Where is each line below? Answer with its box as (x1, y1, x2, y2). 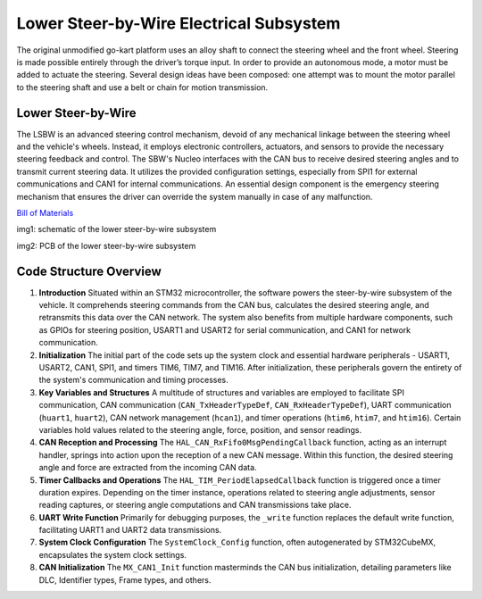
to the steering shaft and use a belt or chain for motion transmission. (16, 81, 269, 93)
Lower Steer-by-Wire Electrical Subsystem (16, 13, 341, 33)
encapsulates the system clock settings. (38, 549, 187, 560)
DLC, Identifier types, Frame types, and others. (38, 574, 212, 585)
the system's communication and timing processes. (38, 375, 229, 386)
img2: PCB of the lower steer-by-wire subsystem (16, 240, 196, 251)
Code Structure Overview (16, 263, 162, 279)
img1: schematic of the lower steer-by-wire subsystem (16, 224, 217, 235)
